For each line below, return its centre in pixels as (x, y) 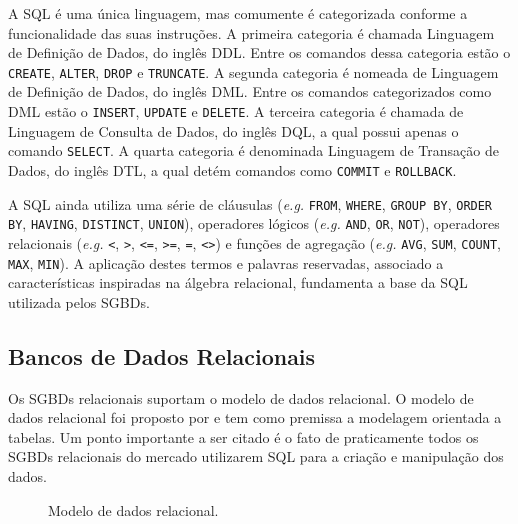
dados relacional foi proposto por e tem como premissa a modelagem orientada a (255, 417)
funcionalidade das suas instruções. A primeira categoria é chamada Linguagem (251, 32)
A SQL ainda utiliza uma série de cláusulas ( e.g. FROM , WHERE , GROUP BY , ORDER (250, 203)
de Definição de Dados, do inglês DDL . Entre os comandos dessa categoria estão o (259, 52)
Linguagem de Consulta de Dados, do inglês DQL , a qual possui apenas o (233, 130)
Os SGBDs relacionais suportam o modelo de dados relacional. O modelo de (241, 397)
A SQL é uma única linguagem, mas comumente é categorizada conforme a (238, 13)
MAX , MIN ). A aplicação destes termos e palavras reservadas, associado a (226, 262)
